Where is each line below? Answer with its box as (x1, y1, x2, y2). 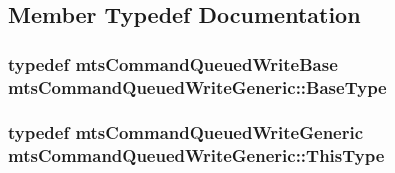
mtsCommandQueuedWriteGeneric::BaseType (8, 74, 387, 99)
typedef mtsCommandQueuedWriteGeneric (8, 120, 364, 145)
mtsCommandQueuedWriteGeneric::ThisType (8, 143, 385, 168)
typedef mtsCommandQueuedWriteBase (8, 51, 338, 76)
